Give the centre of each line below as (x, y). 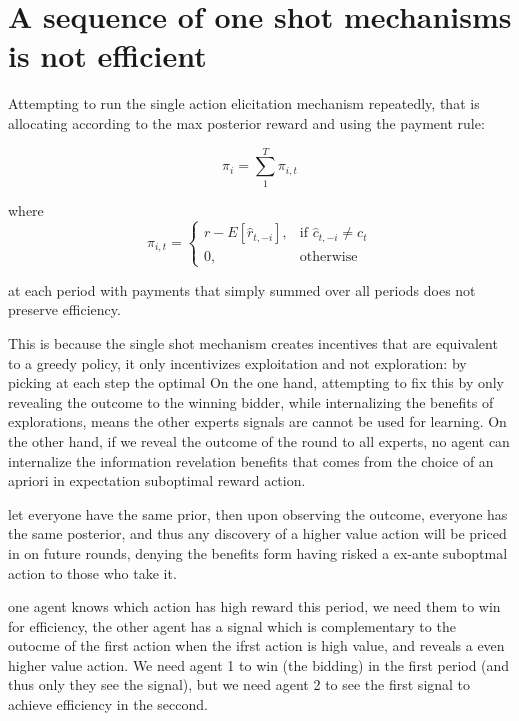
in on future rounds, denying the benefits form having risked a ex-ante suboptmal (258, 552)
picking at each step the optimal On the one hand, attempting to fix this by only (256, 382)
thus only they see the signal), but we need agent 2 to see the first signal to (239, 684)
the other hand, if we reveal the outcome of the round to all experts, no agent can (259, 440)
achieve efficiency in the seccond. (108, 704)
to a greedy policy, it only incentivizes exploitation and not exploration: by (237, 362)
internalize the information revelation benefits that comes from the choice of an (251, 460)
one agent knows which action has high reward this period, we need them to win (254, 606)
